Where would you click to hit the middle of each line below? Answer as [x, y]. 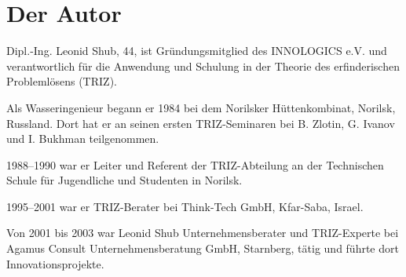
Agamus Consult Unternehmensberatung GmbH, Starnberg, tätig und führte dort [203, 248]
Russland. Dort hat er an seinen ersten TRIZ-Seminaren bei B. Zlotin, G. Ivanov [201, 123]
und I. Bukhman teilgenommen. [83, 138]
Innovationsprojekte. [55, 263]
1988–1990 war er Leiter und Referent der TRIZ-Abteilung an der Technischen [195, 164]
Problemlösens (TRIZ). [62, 81]
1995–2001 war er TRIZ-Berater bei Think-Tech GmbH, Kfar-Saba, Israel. [185, 206]
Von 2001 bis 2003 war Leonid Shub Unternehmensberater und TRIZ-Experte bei [203, 233]
